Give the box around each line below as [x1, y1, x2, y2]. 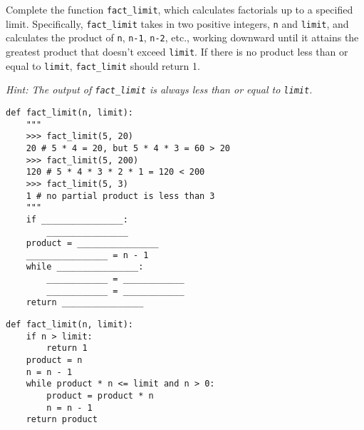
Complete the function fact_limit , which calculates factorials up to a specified [6, 2, 353, 16]
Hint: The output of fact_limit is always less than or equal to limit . [6, 82, 313, 97]
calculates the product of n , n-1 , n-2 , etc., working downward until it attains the [6, 30, 359, 45]
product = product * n [46, 391, 154, 401]
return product [26, 414, 98, 425]
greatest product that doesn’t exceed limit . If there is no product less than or [6, 43, 348, 58]
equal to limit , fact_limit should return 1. [6, 58, 200, 73]
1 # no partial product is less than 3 [26, 190, 215, 201]
